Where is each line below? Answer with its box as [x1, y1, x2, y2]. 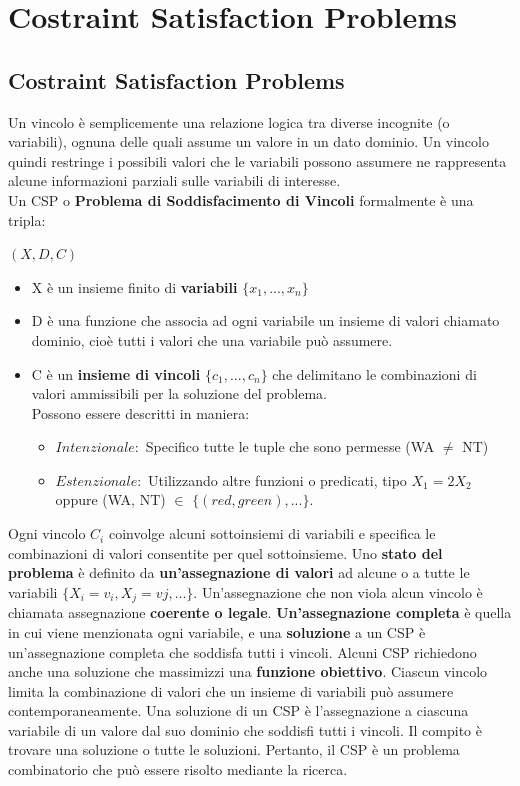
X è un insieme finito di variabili [31, 276, 238, 297]
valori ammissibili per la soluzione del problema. [31, 383, 327, 404]
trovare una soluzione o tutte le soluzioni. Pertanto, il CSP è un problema [8, 739, 460, 760]
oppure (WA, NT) [55, 489, 166, 510]
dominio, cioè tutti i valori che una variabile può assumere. [31, 329, 393, 350]
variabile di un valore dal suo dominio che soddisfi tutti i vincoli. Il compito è [8, 719, 482, 740]
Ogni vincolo [8, 523, 86, 544]
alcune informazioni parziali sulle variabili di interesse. [8, 170, 341, 191]
